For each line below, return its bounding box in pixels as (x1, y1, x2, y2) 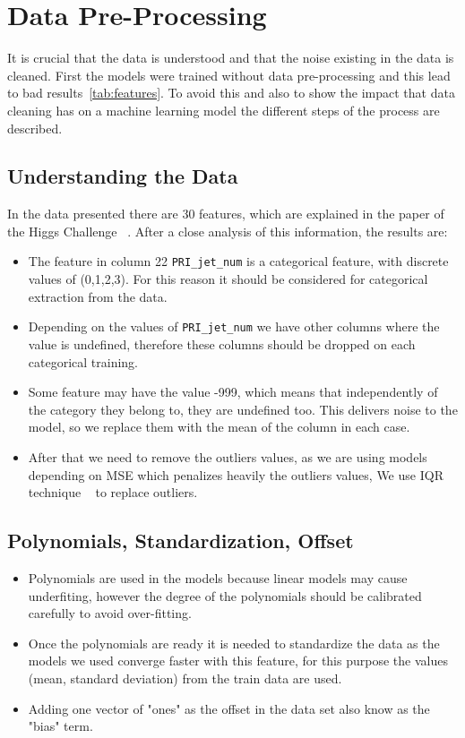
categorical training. (28, 352, 139, 371)
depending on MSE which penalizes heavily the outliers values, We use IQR (28, 465, 443, 484)
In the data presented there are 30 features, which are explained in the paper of (7, 204, 444, 223)
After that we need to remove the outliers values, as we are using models (28, 447, 427, 466)
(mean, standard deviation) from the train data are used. (28, 668, 342, 687)
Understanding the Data (7, 162, 238, 190)
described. (7, 118, 63, 137)
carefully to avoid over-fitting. (28, 604, 192, 622)
